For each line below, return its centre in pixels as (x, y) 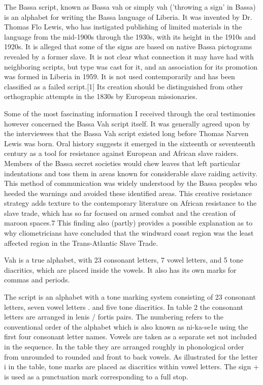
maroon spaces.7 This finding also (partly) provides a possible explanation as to (128, 223)
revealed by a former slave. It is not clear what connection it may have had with (129, 56)
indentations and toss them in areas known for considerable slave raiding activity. (131, 173)
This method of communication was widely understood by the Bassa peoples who (131, 183)
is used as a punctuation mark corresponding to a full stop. (96, 376)
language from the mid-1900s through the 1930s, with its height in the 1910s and (130, 36)
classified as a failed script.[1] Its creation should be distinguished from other (124, 86)
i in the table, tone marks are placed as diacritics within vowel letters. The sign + (131, 366)
